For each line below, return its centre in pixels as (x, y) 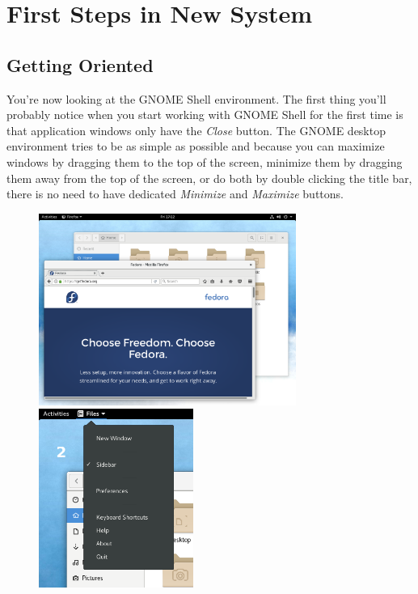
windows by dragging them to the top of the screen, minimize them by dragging (205, 161)
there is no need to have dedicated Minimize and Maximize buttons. (175, 194)
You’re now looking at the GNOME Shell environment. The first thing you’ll (196, 98)
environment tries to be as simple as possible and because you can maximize (196, 146)
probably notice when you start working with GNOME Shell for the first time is (205, 115)
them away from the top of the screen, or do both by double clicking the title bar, (209, 178)
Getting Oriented (80, 64)
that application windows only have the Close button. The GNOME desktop (196, 130)
